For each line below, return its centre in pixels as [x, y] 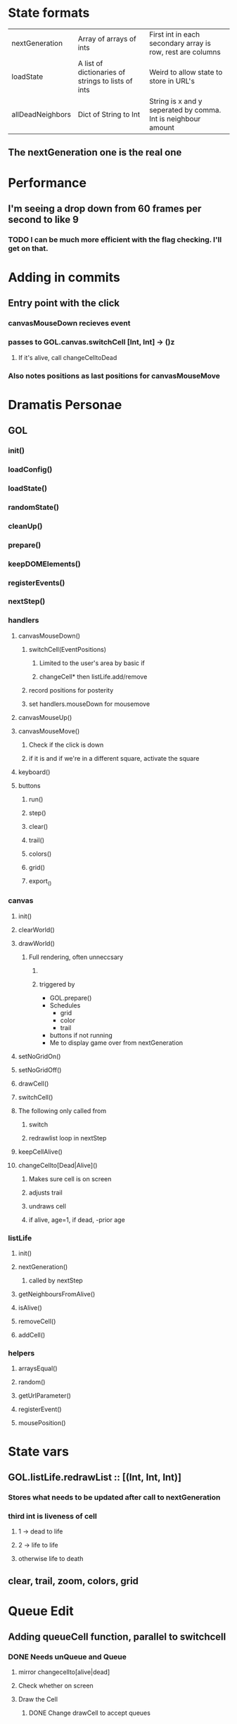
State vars [39, 1452]
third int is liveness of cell [52, 1516]
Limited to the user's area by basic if [92, 663]
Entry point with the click [64, 303]
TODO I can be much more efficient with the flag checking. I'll [115, 239]
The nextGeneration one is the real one [95, 153]
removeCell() [37, 1321]
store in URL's [172, 81]
